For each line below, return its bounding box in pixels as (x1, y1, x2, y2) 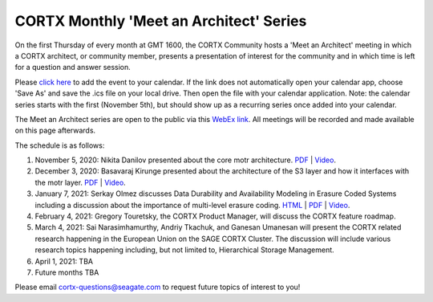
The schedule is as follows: (14, 141, 105, 150)
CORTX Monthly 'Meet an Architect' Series (14, 12, 307, 30)
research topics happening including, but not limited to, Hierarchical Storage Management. (34, 245, 334, 255)
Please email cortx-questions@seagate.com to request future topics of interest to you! (14, 282, 301, 292)
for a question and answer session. (14, 63, 132, 72)
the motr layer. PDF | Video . (34, 178, 126, 187)
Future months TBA (34, 267, 99, 277)
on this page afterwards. (14, 125, 96, 136)
